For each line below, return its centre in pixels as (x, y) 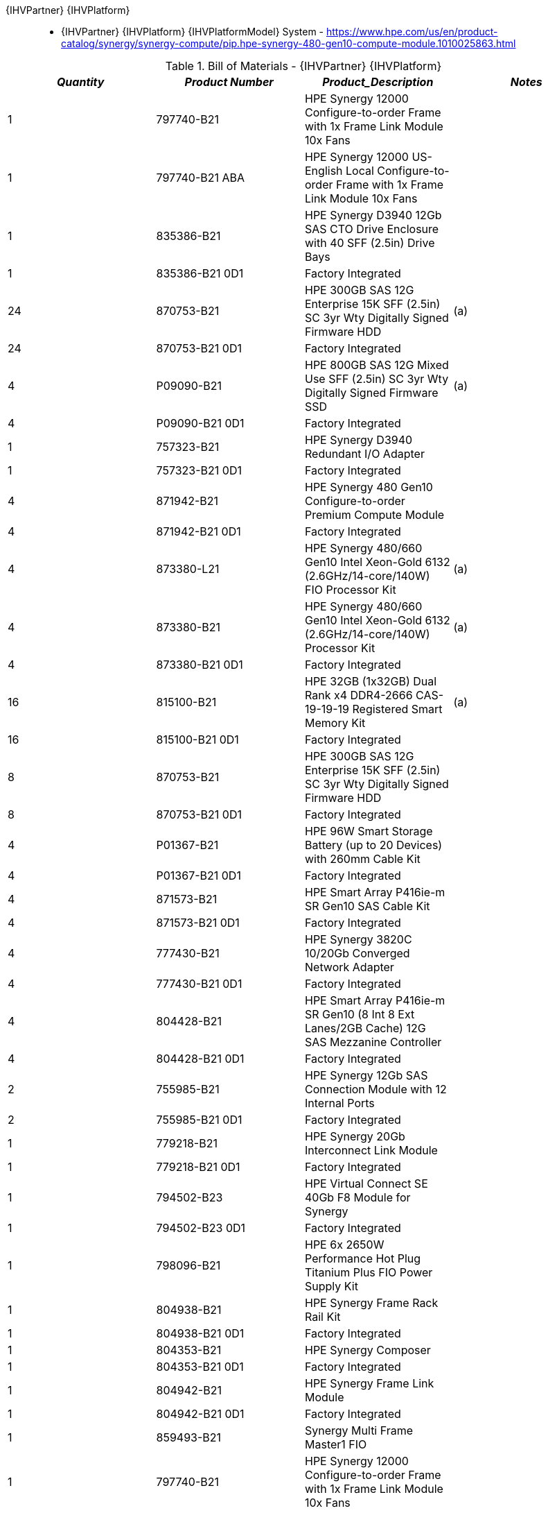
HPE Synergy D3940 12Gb (373, 215)
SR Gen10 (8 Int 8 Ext (360, 1014)
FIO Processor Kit (351, 590)
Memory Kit (335, 723)
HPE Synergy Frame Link (370, 1383)
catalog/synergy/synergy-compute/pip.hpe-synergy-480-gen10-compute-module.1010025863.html (289, 43)
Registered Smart (397, 709)
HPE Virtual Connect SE (366, 1183)
